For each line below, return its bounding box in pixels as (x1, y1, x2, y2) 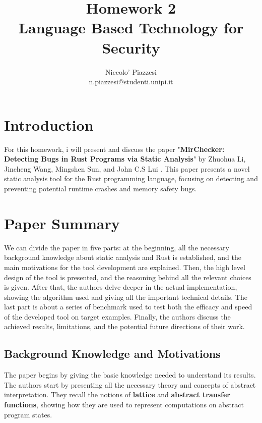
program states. (4, 409, 52, 419)
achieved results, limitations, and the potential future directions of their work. (4, 321, 245, 332)
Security (102, 37, 160, 58)
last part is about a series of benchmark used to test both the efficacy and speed (4, 301, 252, 312)
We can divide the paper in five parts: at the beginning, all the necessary (4, 242, 229, 252)
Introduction (4, 114, 94, 135)
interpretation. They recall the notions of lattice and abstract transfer (4, 389, 231, 400)
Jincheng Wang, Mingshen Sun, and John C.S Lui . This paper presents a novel (4, 163, 250, 174)
